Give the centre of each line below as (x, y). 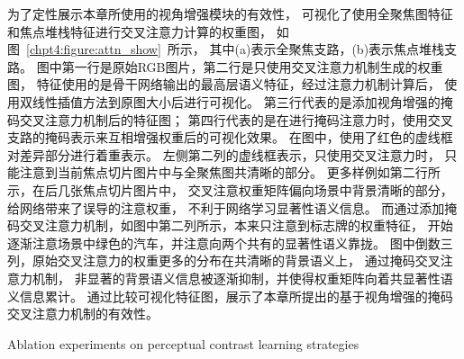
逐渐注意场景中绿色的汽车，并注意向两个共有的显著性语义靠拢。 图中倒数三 (230, 242)
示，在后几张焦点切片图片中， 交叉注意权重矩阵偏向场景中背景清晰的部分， (230, 189)
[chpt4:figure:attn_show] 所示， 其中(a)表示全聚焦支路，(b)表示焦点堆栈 (236, 49)
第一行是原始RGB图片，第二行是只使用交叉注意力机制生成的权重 (252, 66)
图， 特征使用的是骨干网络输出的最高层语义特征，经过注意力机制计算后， (224, 84)
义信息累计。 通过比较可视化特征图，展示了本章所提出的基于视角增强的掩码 (230, 296)
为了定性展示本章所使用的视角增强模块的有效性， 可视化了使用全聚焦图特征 (230, 13)
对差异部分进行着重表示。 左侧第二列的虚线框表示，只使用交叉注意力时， (224, 154)
